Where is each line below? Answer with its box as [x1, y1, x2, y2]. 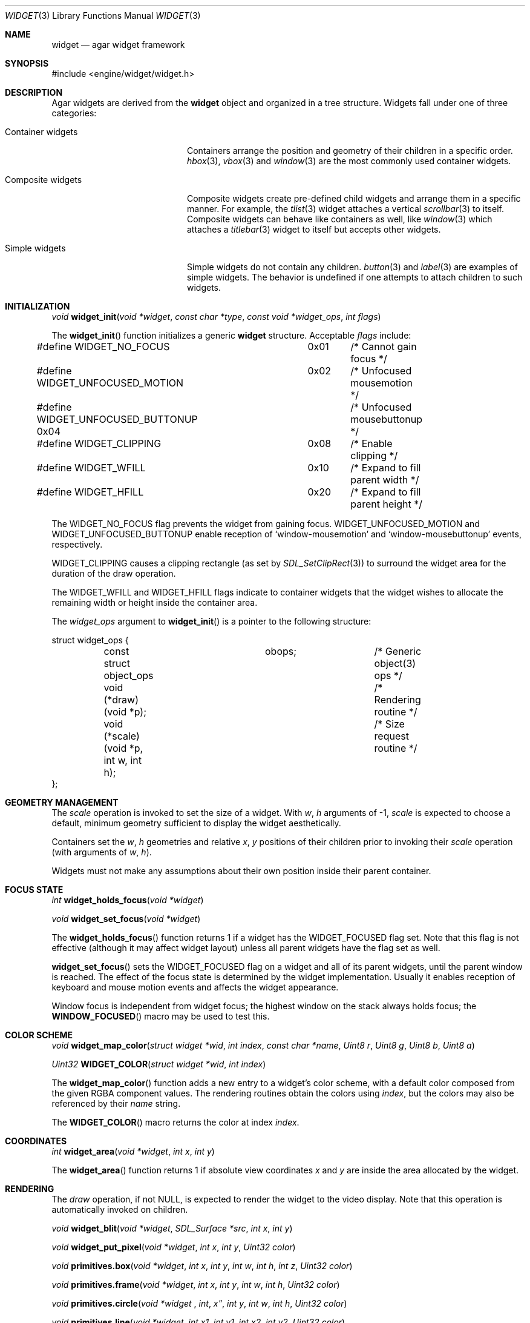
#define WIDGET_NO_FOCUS [36, 340, 170, 353]
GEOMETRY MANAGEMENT [5, 797, 119, 807]
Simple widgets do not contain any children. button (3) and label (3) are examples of [187, 262, 518, 272]
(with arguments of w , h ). [51, 847, 152, 857]
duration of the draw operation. [51, 568, 176, 579]
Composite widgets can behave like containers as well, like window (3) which [187, 214, 492, 224]
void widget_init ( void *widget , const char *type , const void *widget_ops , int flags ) [51, 311, 381, 322]
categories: [51, 108, 97, 118]
